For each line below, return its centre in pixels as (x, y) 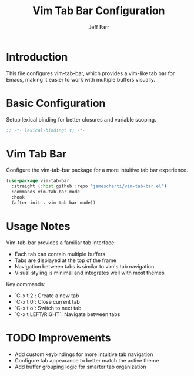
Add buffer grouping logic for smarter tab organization (80, 367)
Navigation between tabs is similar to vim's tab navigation (84, 266)
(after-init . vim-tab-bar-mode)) (53, 203)
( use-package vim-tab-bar (38, 181)
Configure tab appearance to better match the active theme (87, 360)
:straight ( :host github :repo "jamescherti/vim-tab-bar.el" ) (89, 186)
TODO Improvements (58, 338)
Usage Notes (38, 226)
